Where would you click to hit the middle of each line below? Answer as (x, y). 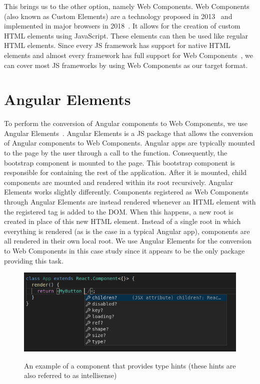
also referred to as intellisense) (70, 375)
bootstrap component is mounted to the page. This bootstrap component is (120, 162)
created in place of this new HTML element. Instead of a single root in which (122, 221)
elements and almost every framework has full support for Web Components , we (128, 55)
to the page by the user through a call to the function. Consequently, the (116, 153)
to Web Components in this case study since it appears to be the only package (124, 250)
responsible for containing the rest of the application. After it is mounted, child (125, 172)
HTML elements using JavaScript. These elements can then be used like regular (126, 35)
